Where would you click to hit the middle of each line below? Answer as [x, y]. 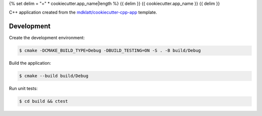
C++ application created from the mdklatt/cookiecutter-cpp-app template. [83, 13]
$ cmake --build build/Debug [54, 76]
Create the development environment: [47, 38]
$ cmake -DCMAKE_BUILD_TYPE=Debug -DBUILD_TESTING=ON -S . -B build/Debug [110, 51]
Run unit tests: [23, 88]
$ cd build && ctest [43, 101]
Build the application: [30, 63]
